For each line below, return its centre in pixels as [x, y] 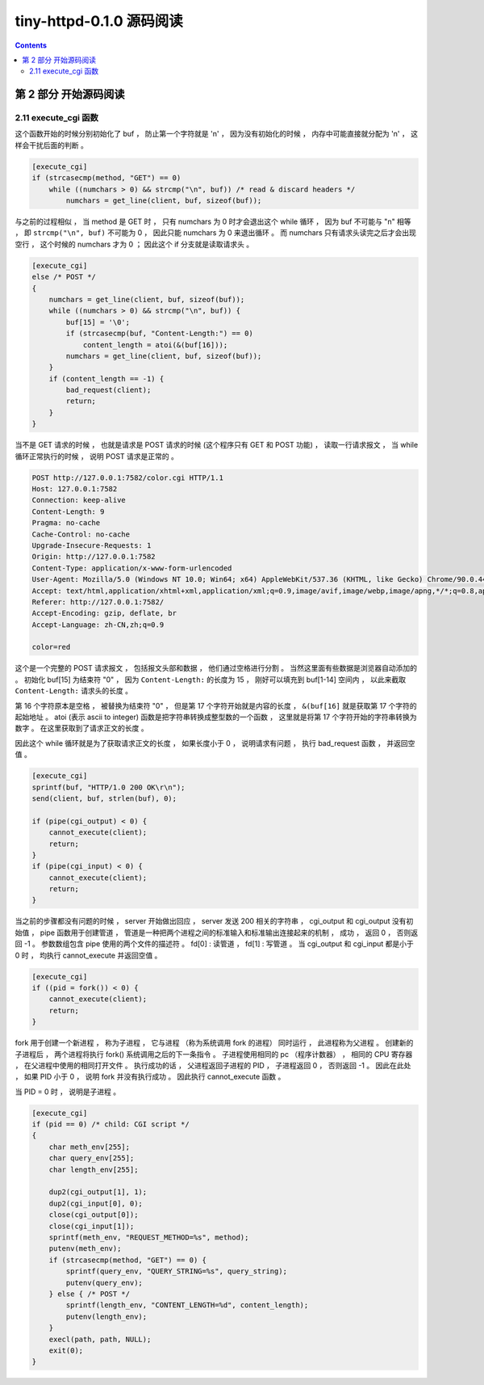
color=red [51, 647]
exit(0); [66, 1350]
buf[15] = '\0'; [98, 322]
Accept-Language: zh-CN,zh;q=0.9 [98, 625]
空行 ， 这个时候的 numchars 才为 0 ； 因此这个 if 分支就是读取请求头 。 [134, 244]
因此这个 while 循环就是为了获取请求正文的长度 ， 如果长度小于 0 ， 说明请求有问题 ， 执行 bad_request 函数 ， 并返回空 [215, 743]
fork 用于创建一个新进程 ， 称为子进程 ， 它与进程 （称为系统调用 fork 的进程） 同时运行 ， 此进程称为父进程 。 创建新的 [214, 1043]
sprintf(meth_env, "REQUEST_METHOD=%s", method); [149, 1238]
